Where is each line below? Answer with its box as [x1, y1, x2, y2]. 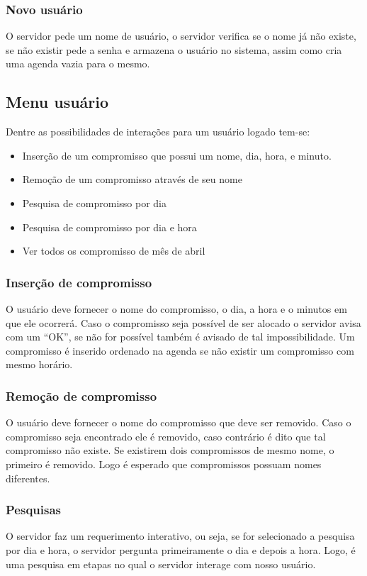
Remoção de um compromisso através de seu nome [22, 172, 242, 187]
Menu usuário [6, 91, 109, 113]
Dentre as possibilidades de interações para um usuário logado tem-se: [6, 124, 310, 139]
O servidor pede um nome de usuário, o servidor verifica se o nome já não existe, [6, 28, 356, 43]
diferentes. [6, 470, 50, 485]
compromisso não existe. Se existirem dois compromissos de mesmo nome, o [6, 443, 334, 458]
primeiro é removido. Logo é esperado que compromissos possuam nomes [6, 456, 322, 471]
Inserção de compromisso [6, 273, 152, 291]
